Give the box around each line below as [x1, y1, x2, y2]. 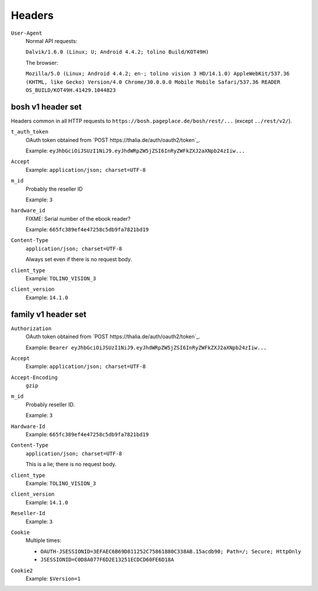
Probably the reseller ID [25, 185, 83, 192]
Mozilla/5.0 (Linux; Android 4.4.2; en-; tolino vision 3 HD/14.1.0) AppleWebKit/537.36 [25, 71, 290, 77]
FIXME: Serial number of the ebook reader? [25, 215, 131, 222]
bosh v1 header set [11, 102, 82, 112]
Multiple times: [25, 537, 62, 544]
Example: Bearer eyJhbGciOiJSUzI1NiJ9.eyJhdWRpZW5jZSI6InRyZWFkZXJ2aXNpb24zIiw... [25, 344, 267, 351]
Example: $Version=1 [25, 575, 81, 582]
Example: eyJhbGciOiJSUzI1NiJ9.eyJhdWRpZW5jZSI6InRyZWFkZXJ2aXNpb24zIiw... [25, 147, 246, 154]
